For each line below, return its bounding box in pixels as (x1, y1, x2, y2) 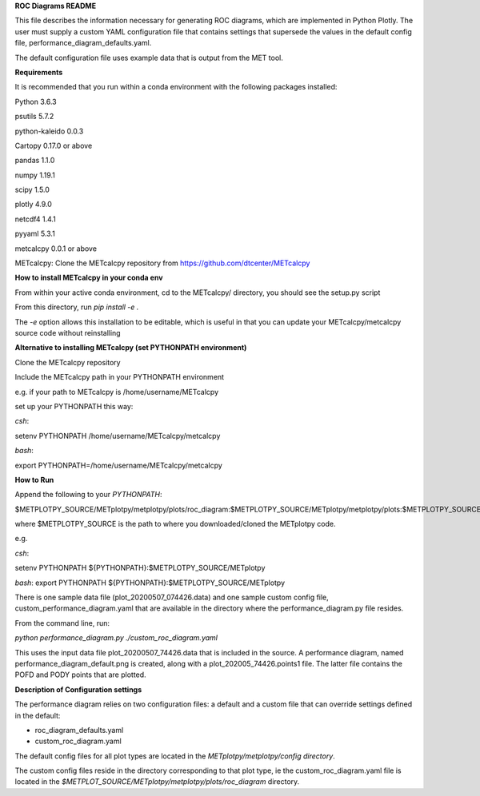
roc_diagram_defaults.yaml (34, 725, 124, 734)
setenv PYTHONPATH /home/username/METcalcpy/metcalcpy (14, 431, 221, 440)
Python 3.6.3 (14, 97, 58, 106)
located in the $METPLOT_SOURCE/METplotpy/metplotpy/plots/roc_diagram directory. (14, 777, 300, 786)
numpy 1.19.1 (14, 170, 55, 180)
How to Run (14, 475, 54, 484)
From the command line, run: (14, 618, 110, 627)
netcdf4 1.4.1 (14, 214, 56, 224)
